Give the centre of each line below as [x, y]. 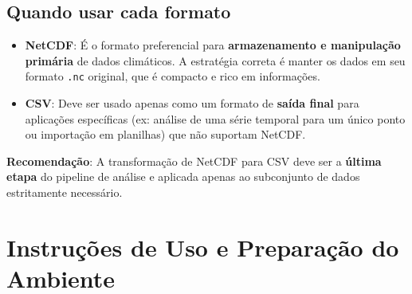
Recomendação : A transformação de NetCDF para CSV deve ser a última [194, 161]
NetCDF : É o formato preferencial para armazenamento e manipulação [213, 45]
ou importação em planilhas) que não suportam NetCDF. [165, 134]
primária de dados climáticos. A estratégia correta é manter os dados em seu [215, 60]
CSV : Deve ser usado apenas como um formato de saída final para [192, 103]
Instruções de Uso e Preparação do [203, 247]
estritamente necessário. [65, 192]
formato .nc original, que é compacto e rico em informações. [173, 76]
